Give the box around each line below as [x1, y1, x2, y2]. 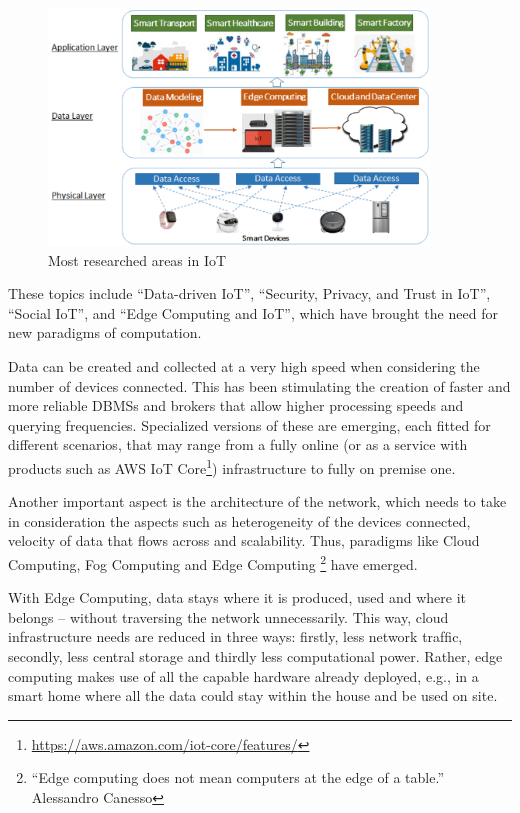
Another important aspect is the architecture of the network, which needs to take [8, 491, 507, 512]
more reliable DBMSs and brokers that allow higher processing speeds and [8, 395, 464, 416]
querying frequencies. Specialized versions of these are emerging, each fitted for [8, 414, 491, 435]
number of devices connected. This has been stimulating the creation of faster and [8, 375, 511, 396]
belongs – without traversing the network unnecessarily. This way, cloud [8, 606, 449, 627]
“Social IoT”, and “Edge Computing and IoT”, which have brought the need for [8, 302, 498, 323]
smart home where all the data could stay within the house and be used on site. [8, 685, 498, 706]
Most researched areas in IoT [48, 249, 227, 270]
